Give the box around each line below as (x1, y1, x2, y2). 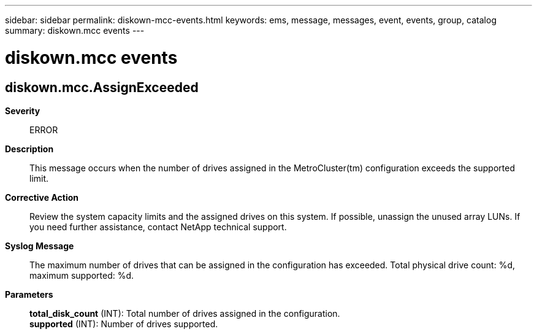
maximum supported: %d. (29, 270, 134, 281)
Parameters (5, 289, 53, 300)
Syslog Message (5, 240, 74, 251)
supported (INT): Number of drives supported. (29, 318, 218, 329)
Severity (5, 105, 40, 116)
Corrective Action (5, 192, 78, 203)
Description (5, 143, 54, 154)
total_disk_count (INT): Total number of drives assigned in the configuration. (29, 308, 340, 319)
